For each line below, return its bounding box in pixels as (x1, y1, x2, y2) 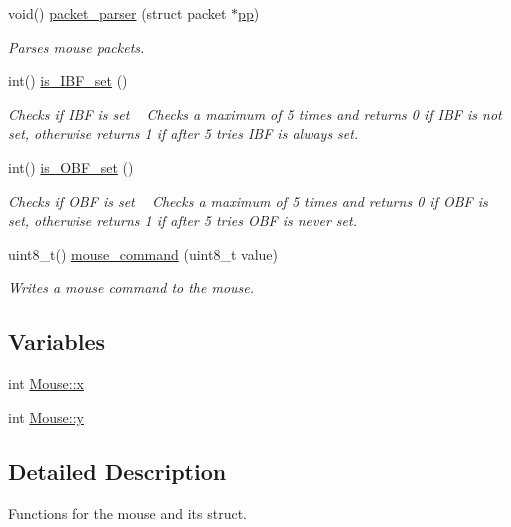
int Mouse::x (8, 373, 84, 394)
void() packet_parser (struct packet (8, 3, 227, 23)
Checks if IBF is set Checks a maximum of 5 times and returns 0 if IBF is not (8, 103, 502, 124)
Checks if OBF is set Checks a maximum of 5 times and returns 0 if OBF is (8, 190, 488, 211)
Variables (8, 326, 106, 357)
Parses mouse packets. (8, 36, 145, 57)
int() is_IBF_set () (8, 70, 128, 91)
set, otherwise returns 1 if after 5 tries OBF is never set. (8, 210, 357, 231)
